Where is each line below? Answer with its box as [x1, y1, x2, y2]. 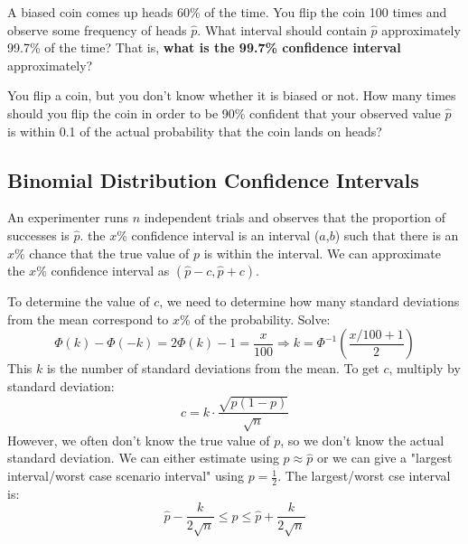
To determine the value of [7, 292, 150, 311]
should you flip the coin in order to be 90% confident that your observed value [7, 103, 441, 122]
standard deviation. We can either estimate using [7, 448, 279, 467]
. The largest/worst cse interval [277, 466, 451, 485]
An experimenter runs [7, 208, 128, 227]
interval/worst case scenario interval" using [7, 466, 244, 485]
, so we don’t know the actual [280, 430, 445, 449]
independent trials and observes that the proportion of [144, 208, 446, 227]
